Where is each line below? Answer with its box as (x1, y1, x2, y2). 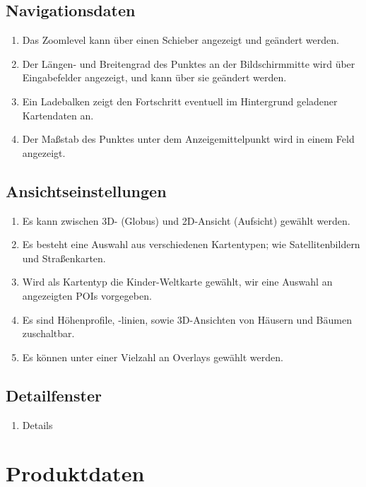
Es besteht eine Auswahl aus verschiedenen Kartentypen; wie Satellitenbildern (22, 237, 360, 252)
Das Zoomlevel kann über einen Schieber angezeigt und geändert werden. (22, 33, 339, 47)
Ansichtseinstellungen (6, 180, 167, 201)
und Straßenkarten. (22, 250, 106, 265)
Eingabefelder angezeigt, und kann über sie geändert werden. (22, 70, 287, 85)
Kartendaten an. (22, 107, 94, 122)
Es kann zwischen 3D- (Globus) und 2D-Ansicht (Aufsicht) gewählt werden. (22, 213, 350, 228)
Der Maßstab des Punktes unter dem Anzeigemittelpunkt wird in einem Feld (22, 131, 355, 146)
